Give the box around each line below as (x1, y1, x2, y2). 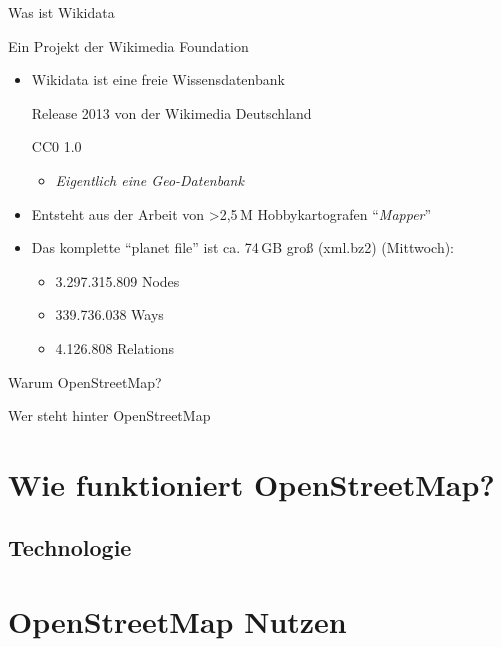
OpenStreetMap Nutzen (8, 601, 347, 642)
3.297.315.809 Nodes (55, 270, 180, 291)
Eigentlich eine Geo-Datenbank (55, 169, 244, 190)
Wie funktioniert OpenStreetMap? (8, 463, 495, 504)
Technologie (8, 532, 132, 563)
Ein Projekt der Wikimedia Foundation (8, 35, 249, 56)
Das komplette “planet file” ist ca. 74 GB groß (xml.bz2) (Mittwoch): (31, 237, 455, 258)
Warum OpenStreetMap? (8, 371, 162, 392)
